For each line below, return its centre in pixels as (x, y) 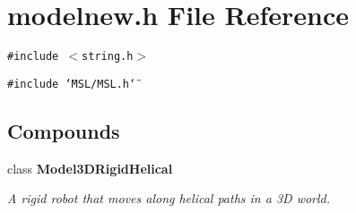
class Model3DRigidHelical (90, 168)
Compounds (64, 130)
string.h (108, 57)
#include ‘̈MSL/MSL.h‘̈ (72, 84)
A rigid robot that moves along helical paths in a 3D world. (169, 198)
